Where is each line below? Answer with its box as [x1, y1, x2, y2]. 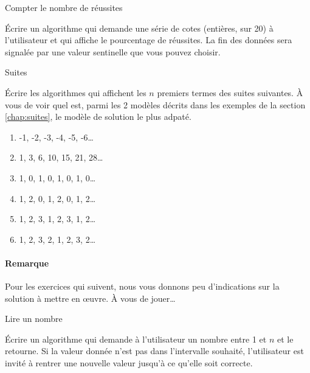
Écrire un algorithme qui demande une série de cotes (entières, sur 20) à [5, 21, 274, 34]
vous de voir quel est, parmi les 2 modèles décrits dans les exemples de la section [5, 98, 306, 111]
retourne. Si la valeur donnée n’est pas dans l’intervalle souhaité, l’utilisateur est [5, 344, 304, 357]
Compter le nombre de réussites [5, 1, 123, 13]
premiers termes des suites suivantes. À [157, 86, 303, 99]
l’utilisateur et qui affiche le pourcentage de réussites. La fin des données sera [5, 33, 292, 46]
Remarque [5, 256, 49, 269]
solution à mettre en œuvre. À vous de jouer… [5, 291, 176, 304]
